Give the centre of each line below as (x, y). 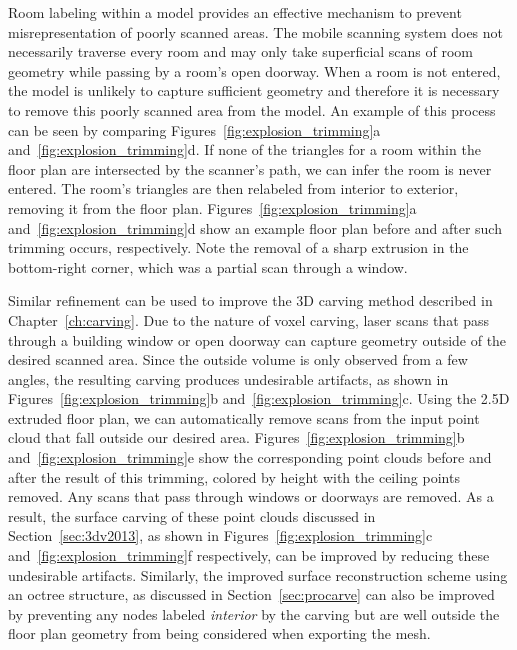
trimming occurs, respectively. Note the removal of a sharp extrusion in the (238, 247)
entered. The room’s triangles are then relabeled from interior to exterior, (233, 188)
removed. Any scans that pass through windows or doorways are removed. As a (251, 496)
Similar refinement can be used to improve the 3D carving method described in (250, 300)
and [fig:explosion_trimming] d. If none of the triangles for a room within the (244, 149)
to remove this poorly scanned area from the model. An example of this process (252, 109)
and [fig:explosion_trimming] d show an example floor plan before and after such (255, 227)
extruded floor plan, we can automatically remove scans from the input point (244, 417)
